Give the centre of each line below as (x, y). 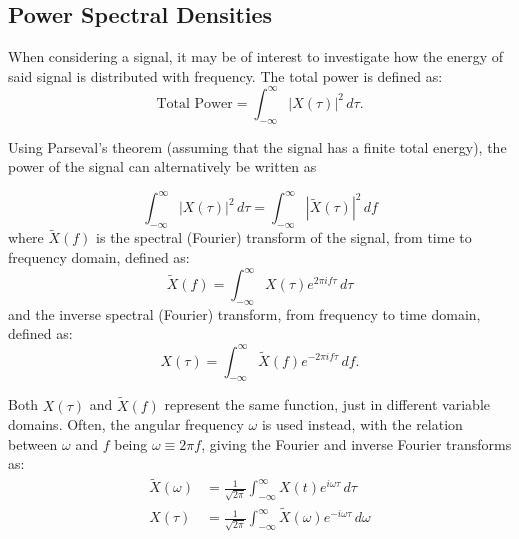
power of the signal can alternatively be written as (162, 166)
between (33, 443)
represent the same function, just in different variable (327, 404)
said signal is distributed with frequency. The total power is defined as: (225, 75)
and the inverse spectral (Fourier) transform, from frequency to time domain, (244, 313)
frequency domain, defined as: (99, 256)
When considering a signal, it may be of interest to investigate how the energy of (256, 56)
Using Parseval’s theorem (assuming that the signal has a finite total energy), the (257, 146)
